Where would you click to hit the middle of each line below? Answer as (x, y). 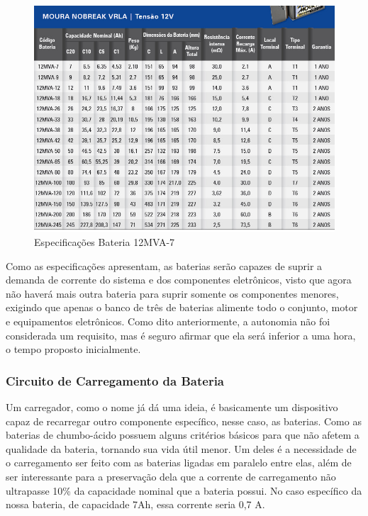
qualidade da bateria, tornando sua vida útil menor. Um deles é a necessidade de (181, 448)
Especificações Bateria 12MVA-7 (105, 242)
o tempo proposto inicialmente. (73, 349)
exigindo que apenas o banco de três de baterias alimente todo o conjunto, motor (182, 307)
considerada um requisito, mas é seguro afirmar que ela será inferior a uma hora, (181, 335)
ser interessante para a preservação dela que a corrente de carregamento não (171, 476)
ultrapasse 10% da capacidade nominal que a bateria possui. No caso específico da (184, 490)
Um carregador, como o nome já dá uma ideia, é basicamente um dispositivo (172, 407)
